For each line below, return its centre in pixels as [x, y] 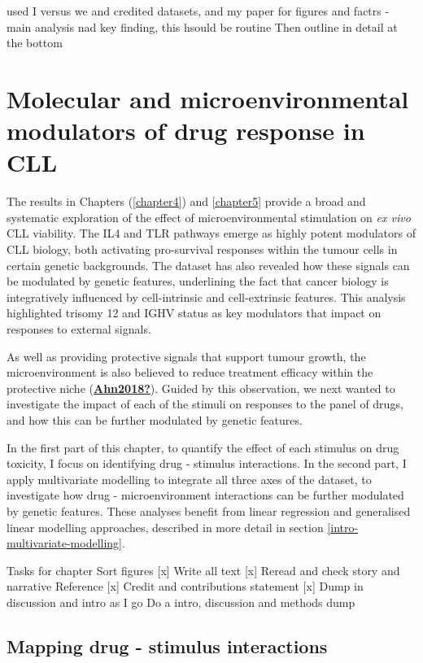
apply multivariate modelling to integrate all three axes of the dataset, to [189, 479]
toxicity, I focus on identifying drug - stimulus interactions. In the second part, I [207, 463]
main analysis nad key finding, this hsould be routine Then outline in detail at [202, 26]
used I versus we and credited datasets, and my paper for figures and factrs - [198, 11]
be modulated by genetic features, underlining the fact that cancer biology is [198, 281]
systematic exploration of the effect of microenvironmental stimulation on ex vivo [209, 217]
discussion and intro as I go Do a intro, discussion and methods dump [181, 602]
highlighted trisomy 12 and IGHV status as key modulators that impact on [194, 313]
